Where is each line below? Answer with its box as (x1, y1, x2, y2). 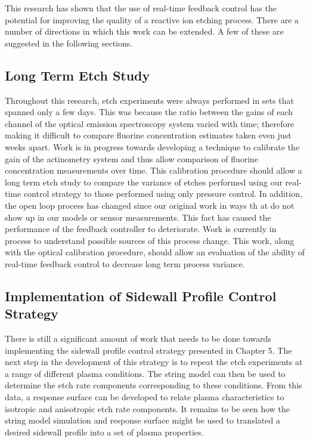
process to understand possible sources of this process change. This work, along (5, 234, 294, 246)
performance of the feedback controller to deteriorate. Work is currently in (5, 222, 277, 235)
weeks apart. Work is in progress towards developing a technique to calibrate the (5, 140, 300, 153)
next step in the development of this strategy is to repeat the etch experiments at (5, 356, 303, 368)
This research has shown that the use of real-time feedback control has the (5, 2, 277, 14)
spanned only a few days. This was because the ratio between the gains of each (5, 106, 293, 118)
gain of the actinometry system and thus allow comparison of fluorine (5, 152, 259, 165)
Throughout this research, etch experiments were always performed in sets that (5, 94, 294, 106)
